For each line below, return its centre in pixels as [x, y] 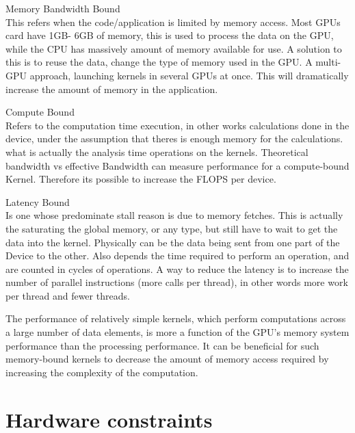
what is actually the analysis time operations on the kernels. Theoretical [157, 152]
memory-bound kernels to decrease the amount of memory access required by [167, 359]
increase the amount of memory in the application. [112, 89]
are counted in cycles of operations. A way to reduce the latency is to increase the [177, 268]
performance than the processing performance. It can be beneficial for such [162, 345]
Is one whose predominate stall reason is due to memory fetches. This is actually [174, 215]
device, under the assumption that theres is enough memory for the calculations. [174, 139]
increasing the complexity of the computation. [102, 372]
